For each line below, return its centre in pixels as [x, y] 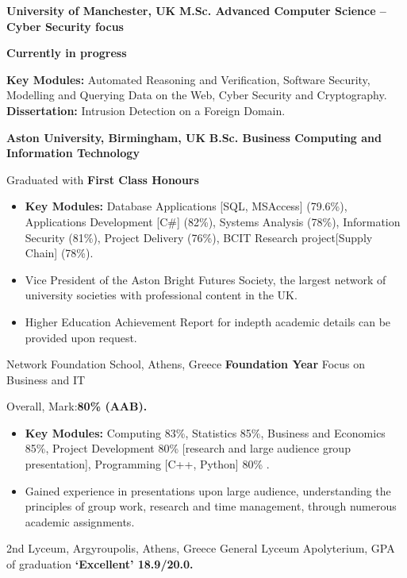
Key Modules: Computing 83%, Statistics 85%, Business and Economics [205, 432]
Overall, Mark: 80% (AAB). [77, 406]
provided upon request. [81, 337]
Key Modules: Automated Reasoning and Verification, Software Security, [188, 79]
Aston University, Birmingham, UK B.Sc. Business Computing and [194, 137]
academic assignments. [80, 521]
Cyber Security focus [65, 26]
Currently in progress [67, 53]
